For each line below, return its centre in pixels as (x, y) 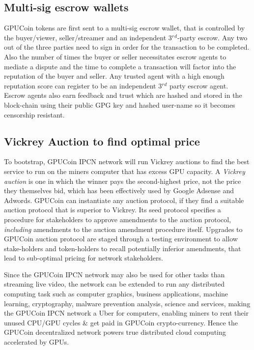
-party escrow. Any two (212, 37)
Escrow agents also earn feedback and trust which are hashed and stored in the (123, 95)
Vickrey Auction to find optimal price (102, 141)
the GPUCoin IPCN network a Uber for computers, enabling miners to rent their (126, 313)
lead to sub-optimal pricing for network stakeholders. (84, 258)
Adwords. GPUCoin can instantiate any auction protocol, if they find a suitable (124, 200)
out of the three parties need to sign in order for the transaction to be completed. (127, 47)
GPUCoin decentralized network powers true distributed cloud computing (115, 332)
